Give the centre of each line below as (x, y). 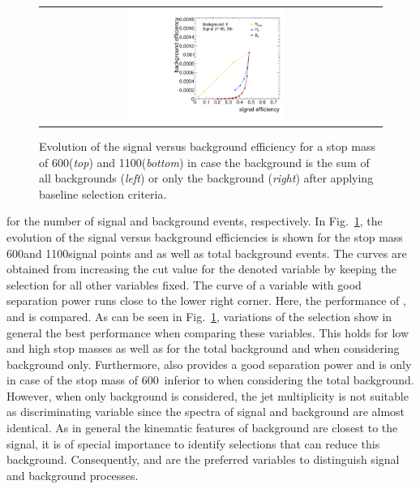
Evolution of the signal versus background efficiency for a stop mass (207, 146)
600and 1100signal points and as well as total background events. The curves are (207, 253)
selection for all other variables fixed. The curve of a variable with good (184, 284)
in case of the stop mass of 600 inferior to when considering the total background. (210, 380)
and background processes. (73, 475)
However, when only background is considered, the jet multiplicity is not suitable (208, 395)
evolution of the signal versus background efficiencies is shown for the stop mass (205, 236)
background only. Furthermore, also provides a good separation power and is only (209, 364)
